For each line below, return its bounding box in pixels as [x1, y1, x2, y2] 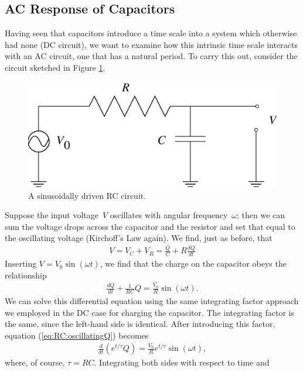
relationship [5, 268, 47, 281]
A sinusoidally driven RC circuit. [28, 189, 147, 201]
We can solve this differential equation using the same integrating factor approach [5, 295, 299, 307]
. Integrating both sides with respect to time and [94, 356, 270, 368]
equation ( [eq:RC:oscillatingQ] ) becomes [5, 329, 149, 341]
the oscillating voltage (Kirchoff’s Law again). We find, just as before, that [5, 232, 273, 244]
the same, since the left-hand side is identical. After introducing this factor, [5, 318, 275, 330]
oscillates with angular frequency [110, 209, 228, 221]
